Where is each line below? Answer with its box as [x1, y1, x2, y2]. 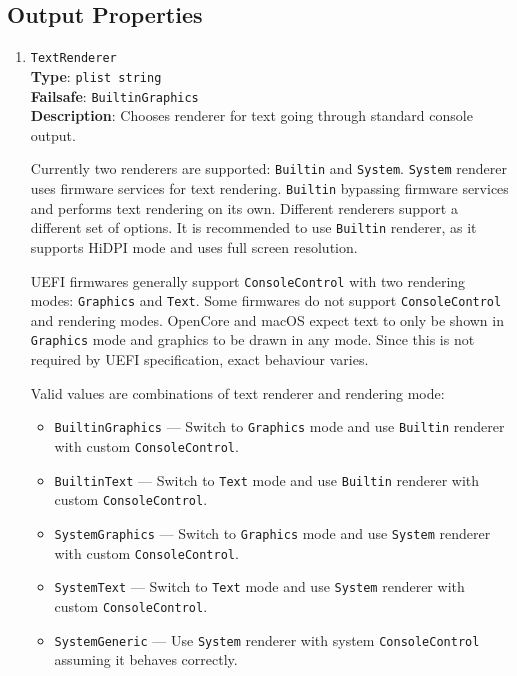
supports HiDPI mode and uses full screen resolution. [30, 236, 358, 257]
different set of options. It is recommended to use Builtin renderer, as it [30, 217, 477, 238]
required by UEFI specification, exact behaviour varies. [30, 349, 369, 370]
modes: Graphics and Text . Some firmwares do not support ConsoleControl [30, 290, 502, 311]
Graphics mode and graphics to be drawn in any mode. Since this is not [30, 329, 475, 350]
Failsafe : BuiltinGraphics [30, 85, 199, 106]
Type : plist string [30, 65, 162, 86]
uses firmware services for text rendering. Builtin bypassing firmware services [30, 178, 509, 199]
